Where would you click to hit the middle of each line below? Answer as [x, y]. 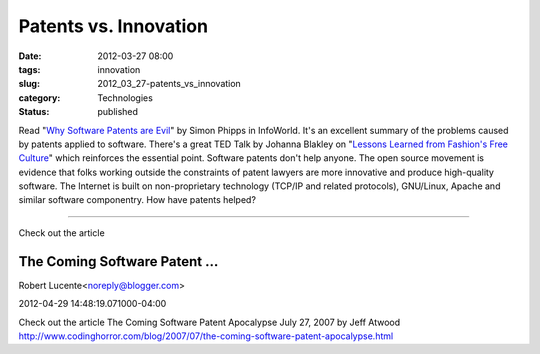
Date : [30, 56]
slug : [29, 84]
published [118, 112]
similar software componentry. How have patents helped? [137, 200]
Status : [34, 112]
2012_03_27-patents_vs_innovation [169, 84]
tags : [29, 69]
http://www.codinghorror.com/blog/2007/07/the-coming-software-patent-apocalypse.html [206, 336]
